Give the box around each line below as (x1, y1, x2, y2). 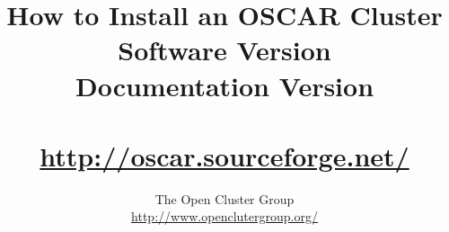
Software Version (118, 31, 331, 68)
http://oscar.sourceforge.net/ (40, 137, 409, 174)
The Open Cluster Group (154, 189, 295, 208)
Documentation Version (75, 67, 374, 103)
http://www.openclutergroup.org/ (131, 207, 318, 226)
